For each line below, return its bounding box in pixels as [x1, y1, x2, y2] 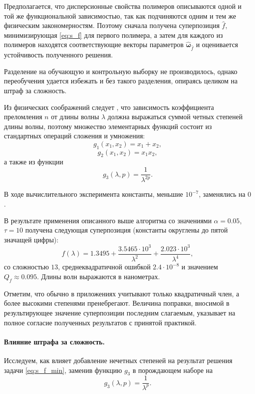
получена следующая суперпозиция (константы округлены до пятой [25, 225, 228, 235]
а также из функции [4, 157, 63, 167]
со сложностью [4, 262, 49, 272]
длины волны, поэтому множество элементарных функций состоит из [4, 121, 212, 131]
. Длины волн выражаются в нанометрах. [37, 271, 160, 281]
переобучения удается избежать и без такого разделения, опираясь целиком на [4, 76, 238, 86]
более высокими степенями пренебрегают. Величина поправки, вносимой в [4, 298, 229, 308]
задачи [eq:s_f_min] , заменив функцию [4, 365, 122, 375]
